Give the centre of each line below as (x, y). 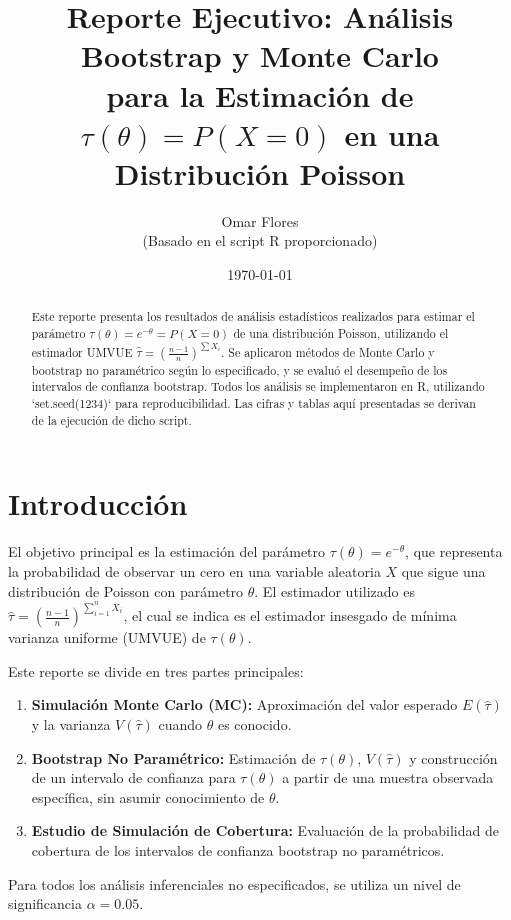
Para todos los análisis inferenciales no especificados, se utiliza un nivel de (234, 883)
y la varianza (71, 723)
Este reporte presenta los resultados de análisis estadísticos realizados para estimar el (253, 316)
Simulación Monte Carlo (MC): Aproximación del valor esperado (244, 704)
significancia (45, 903)
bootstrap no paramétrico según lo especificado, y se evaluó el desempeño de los (239, 369)
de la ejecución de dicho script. (111, 419)
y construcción (453, 757)
